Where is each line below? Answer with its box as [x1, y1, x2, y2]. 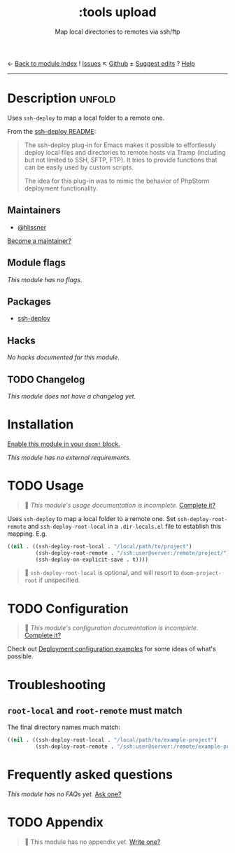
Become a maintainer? [7, 236, 72, 245]
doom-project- [180, 570, 222, 577]
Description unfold [7, 90, 116, 106]
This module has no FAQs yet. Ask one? [7, 790, 122, 798]
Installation [7, 417, 74, 433]
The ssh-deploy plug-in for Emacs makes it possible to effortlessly [24, 141, 216, 149]
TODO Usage [7, 478, 84, 494]
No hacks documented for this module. [7, 353, 120, 361]
